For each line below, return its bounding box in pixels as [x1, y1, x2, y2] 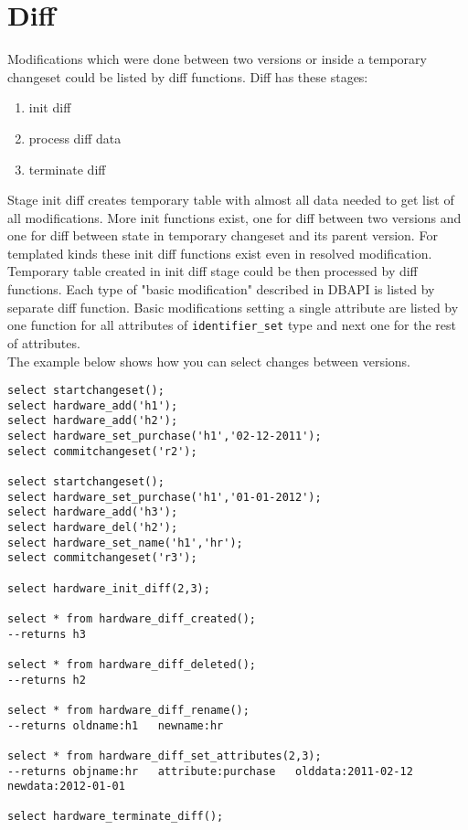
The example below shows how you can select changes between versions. [7, 351, 411, 370]
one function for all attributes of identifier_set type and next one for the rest [7, 315, 457, 335]
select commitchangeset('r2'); [7, 444, 197, 458]
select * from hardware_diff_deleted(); [7, 657, 257, 671]
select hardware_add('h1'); [7, 399, 178, 412]
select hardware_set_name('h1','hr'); [7, 536, 243, 549]
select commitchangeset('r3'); [7, 551, 197, 565]
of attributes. [7, 333, 80, 352]
